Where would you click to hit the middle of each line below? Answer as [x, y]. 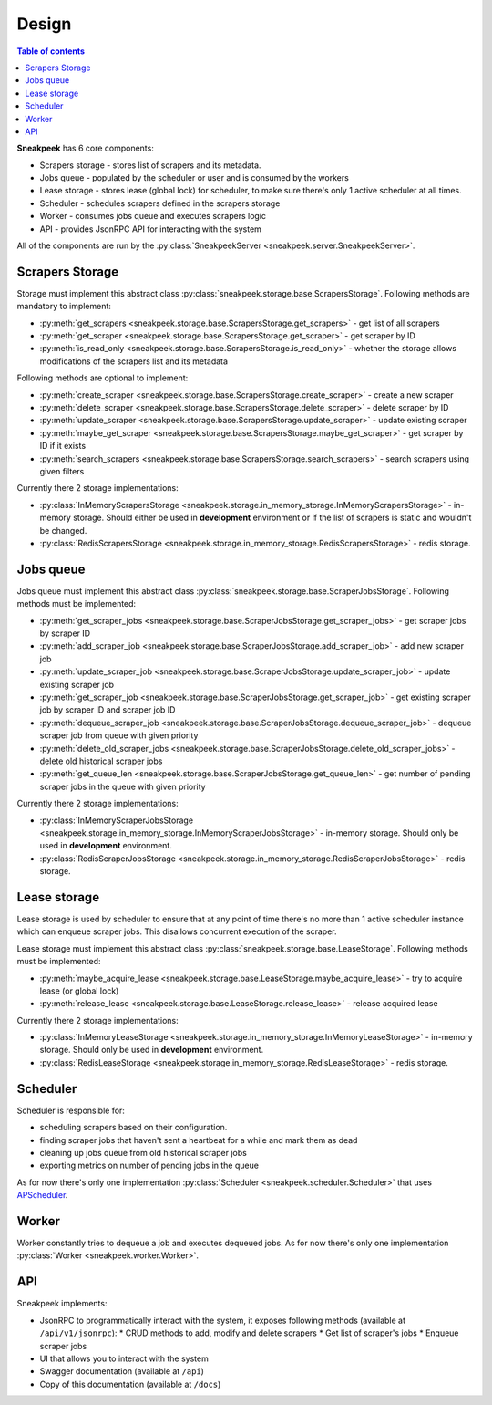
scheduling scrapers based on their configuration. [133, 1128]
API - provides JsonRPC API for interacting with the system [150, 229]
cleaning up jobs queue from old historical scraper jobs [143, 1152]
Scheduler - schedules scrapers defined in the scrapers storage [160, 203]
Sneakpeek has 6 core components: [85, 148]
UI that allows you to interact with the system [124, 1358]
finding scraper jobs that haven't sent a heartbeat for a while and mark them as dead [199, 1140]
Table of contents [51, 51]
